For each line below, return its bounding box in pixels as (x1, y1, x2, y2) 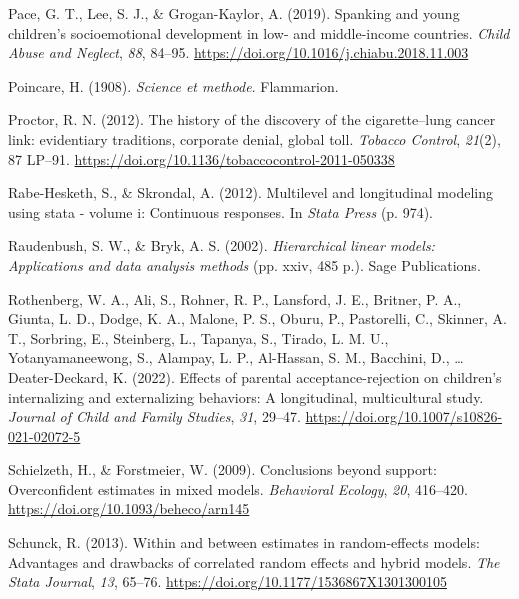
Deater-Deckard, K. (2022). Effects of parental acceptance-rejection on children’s (8, 366, 502, 387)
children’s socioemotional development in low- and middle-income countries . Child (8, 22, 510, 43)
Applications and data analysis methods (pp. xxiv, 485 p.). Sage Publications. (8, 254, 481, 275)
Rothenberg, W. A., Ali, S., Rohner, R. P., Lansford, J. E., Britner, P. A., (8, 288, 462, 309)
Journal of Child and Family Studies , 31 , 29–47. (8, 406, 301, 427)
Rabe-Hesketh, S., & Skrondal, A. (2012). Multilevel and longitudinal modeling (8, 182, 493, 203)
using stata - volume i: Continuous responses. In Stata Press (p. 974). (8, 201, 434, 222)
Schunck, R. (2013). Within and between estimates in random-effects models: (8, 532, 480, 553)
